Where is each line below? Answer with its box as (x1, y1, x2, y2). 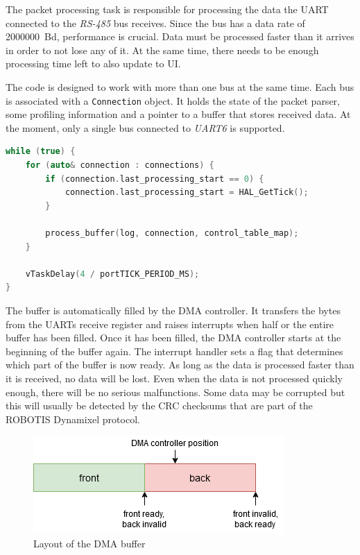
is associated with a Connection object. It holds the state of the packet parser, (6, 93, 340, 108)
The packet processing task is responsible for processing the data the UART (6, 2, 329, 16)
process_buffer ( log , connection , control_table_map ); (45, 228, 299, 238)
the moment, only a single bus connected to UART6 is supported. (6, 120, 285, 135)
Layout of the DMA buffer (33, 536, 146, 550)
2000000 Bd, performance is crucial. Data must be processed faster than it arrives (6, 29, 354, 44)
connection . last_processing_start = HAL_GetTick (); (65, 187, 309, 198)
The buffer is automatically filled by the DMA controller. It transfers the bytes (6, 302, 341, 317)
